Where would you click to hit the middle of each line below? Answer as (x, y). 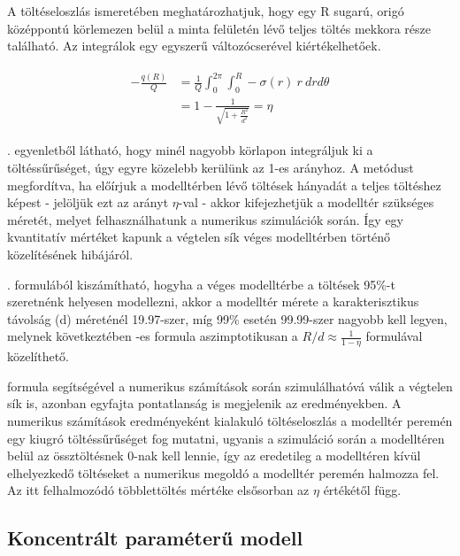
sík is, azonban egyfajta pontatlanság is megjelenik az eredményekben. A (204, 403)
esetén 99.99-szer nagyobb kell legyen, (345, 318)
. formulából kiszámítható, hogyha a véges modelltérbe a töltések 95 (192, 284)
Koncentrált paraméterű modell (155, 538)
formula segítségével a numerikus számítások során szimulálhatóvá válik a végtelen (230, 386)
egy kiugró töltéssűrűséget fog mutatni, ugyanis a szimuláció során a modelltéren (226, 438)
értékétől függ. (362, 490)
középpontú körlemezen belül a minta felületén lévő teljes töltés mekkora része (219, 28)
